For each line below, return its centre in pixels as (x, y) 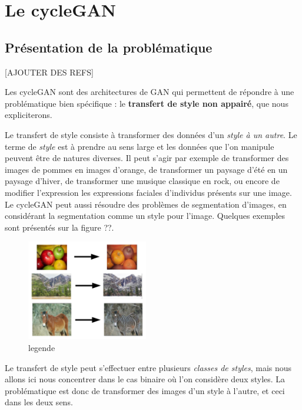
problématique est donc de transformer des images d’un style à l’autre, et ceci (145, 390)
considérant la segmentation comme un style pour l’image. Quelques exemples (145, 216)
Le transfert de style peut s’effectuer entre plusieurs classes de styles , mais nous (148, 367)
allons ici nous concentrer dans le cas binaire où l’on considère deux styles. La (145, 379)
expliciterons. (29, 115)
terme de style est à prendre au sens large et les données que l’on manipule (140, 146)
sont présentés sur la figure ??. (59, 227)
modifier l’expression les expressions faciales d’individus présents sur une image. (148, 192)
